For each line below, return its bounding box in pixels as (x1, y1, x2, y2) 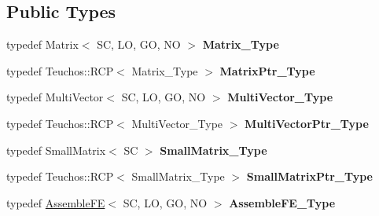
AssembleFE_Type (229, 194, 336, 211)
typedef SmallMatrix (6, 141, 106, 158)
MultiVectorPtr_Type (245, 115, 369, 131)
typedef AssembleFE (6, 194, 105, 211)
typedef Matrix (6, 36, 79, 53)
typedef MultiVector (6, 89, 104, 105)
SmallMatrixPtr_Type (246, 168, 373, 185)
